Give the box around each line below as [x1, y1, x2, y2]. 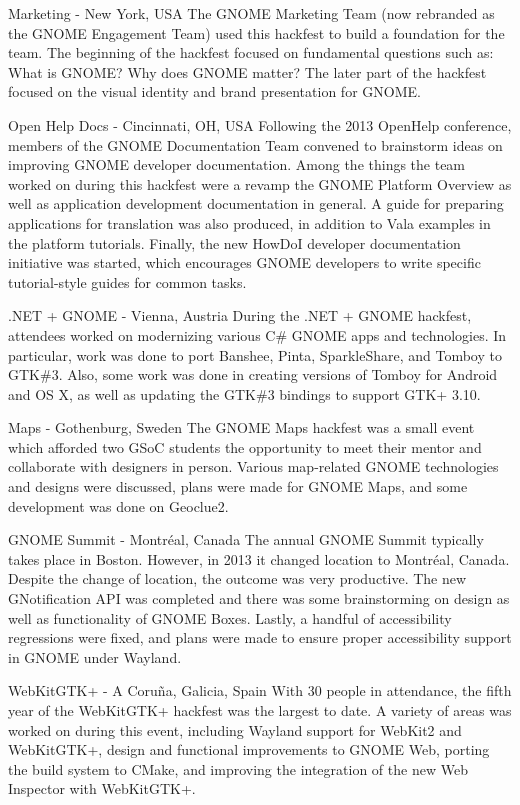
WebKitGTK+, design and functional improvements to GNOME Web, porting [8, 739, 490, 760]
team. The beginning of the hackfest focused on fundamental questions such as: [8, 42, 494, 63]
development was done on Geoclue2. [8, 495, 229, 516]
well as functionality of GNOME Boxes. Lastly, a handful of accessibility [8, 607, 452, 628]
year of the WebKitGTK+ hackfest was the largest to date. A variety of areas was [8, 700, 512, 720]
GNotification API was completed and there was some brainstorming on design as [8, 588, 510, 609]
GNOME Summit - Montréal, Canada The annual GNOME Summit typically [8, 529, 484, 550]
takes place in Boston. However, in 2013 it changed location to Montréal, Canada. [8, 548, 510, 569]
